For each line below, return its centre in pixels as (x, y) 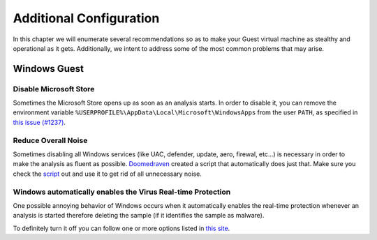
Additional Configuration (86, 18)
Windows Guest (48, 69)
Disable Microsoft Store (54, 89)
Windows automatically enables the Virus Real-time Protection (122, 192)
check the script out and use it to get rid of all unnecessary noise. (107, 174)
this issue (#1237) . (39, 122)
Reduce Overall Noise (50, 140)
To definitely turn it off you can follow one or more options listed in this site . (121, 228)
